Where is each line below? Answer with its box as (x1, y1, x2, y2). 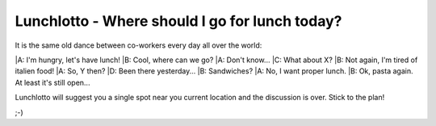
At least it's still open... (15, 78, 90, 87)
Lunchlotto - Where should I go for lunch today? (15, 12, 342, 30)
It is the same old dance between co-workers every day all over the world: (15, 40, 262, 50)
